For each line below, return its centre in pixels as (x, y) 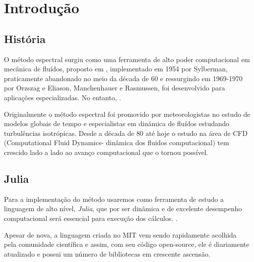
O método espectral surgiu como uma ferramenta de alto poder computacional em (127, 59)
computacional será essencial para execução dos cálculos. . (91, 218)
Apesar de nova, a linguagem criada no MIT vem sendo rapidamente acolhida (120, 234)
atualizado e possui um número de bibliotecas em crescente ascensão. (107, 253)
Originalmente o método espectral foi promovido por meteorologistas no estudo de (127, 114)
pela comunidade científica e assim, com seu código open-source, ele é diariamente (127, 244)
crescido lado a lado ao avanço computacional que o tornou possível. (106, 152)
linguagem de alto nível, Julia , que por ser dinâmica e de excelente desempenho (123, 208)
